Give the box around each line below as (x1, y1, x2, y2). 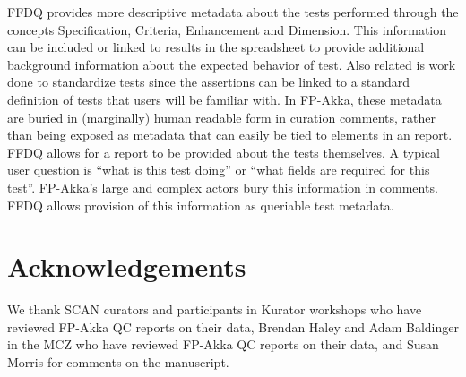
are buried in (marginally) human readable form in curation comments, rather (7, 107, 436, 126)
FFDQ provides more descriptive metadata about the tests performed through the (7, 3, 459, 21)
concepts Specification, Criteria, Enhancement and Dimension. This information (7, 20, 446, 39)
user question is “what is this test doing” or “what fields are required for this (7, 160, 430, 179)
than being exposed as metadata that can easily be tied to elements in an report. (7, 125, 453, 144)
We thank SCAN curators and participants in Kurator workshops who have (7, 300, 422, 319)
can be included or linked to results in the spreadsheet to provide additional (7, 38, 425, 56)
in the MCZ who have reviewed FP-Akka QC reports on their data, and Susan (7, 335, 439, 354)
